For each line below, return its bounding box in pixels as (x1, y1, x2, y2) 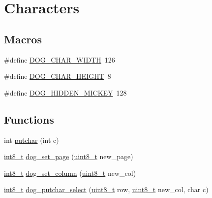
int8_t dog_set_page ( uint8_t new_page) (4, 151, 133, 162)
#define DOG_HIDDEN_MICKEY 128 (4, 87, 127, 98)
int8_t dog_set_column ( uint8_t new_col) (4, 167, 136, 178)
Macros (4, 31, 42, 46)
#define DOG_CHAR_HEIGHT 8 (4, 71, 111, 81)
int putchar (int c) (4, 134, 59, 145)
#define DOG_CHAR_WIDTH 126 (4, 54, 115, 65)
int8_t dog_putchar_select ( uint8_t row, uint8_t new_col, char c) (4, 184, 209, 195)
